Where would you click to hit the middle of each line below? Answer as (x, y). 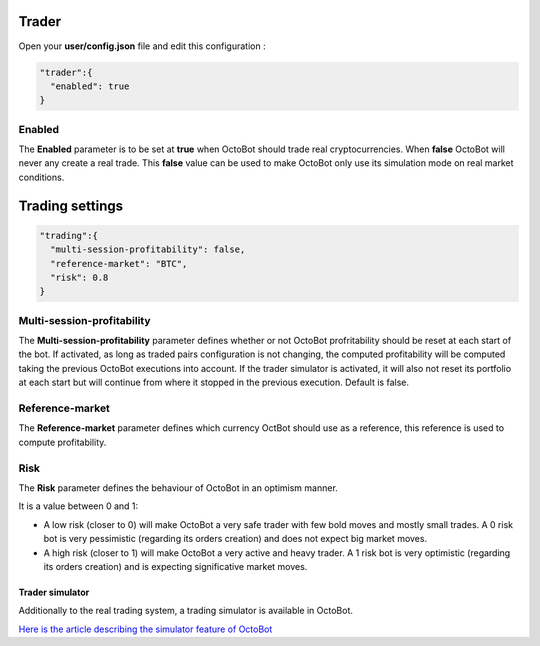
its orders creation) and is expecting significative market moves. (175, 566)
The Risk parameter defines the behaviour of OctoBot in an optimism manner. (178, 487)
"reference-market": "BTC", (119, 263)
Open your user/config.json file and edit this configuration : (142, 46)
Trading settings (71, 205)
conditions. (41, 177)
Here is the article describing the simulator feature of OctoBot (145, 629)
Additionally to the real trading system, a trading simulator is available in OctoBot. (186, 611)
